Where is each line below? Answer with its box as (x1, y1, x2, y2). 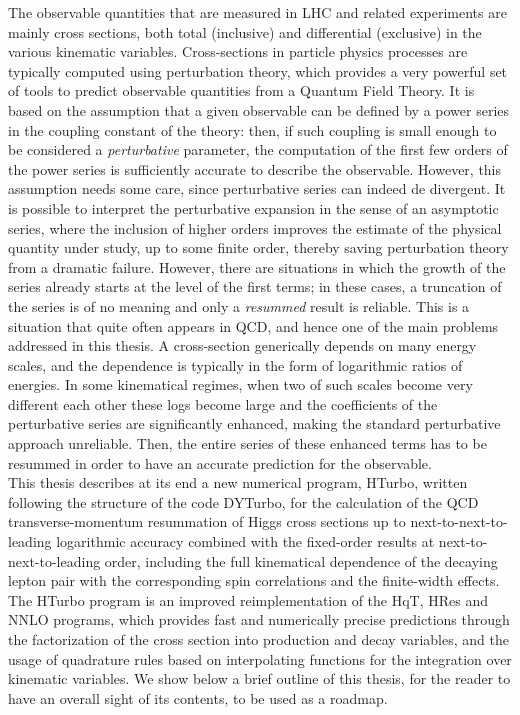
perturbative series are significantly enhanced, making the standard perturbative (8, 413, 501, 434)
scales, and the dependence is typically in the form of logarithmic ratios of (8, 354, 463, 375)
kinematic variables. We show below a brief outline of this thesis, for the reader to (8, 668, 511, 689)
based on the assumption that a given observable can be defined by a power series (8, 99, 510, 120)
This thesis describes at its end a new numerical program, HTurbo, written (8, 472, 468, 493)
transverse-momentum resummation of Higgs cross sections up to (8, 511, 406, 532)
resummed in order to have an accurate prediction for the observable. (8, 452, 432, 473)
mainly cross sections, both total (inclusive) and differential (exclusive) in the (8, 21, 482, 42)
